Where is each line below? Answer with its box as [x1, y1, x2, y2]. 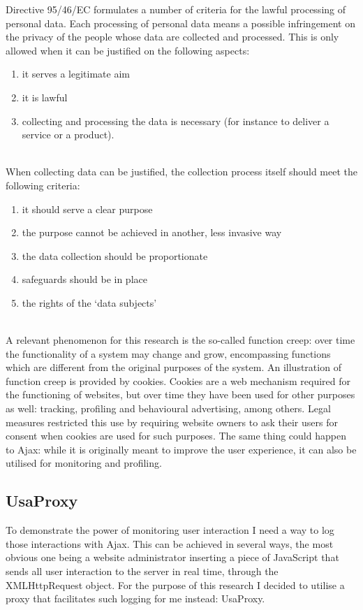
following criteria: [6, 177, 80, 192]
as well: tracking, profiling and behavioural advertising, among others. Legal [6, 401, 331, 416]
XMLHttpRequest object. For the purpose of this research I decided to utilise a [6, 577, 345, 592]
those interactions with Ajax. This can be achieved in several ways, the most [6, 536, 334, 551]
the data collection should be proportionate [22, 248, 208, 263]
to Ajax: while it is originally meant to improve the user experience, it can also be [6, 442, 357, 456]
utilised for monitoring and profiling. [6, 456, 162, 470]
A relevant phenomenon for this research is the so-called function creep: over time [6, 333, 355, 347]
